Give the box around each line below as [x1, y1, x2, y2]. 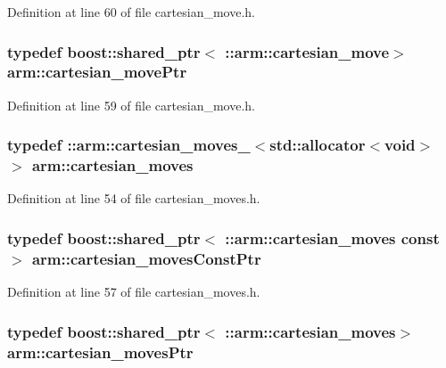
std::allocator [269, 134, 366, 156]
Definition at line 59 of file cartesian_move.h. [7, 95, 255, 114]
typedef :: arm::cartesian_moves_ [7, 134, 251, 156]
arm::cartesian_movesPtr [7, 340, 194, 363]
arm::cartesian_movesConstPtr [31, 247, 261, 269]
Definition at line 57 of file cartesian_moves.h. [7, 282, 260, 301]
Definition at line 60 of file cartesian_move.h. [7, 3, 255, 20]
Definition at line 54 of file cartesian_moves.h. [7, 189, 260, 208]
